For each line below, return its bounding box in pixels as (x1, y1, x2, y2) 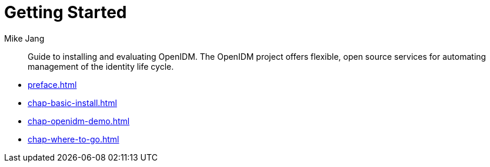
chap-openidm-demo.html (28, 115, 130, 126)
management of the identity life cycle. (28, 61, 174, 71)
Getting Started (4, 2, 127, 22)
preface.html (28, 79, 77, 90)
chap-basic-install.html (28, 97, 117, 108)
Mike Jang (4, 33, 45, 43)
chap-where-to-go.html (28, 134, 119, 144)
